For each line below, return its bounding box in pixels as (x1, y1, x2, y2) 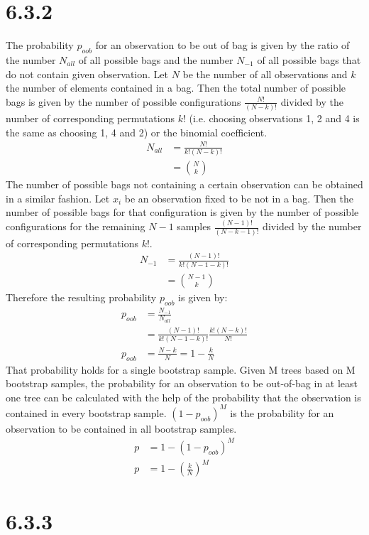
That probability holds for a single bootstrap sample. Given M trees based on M (6, 362, 356, 377)
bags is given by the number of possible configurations (6, 94, 241, 109)
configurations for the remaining (6, 219, 145, 234)
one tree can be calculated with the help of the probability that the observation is (6, 389, 361, 404)
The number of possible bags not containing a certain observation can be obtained (6, 177, 363, 192)
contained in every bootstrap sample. (6, 405, 167, 420)
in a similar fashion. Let (6, 190, 110, 205)
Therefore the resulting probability (6, 289, 157, 304)
